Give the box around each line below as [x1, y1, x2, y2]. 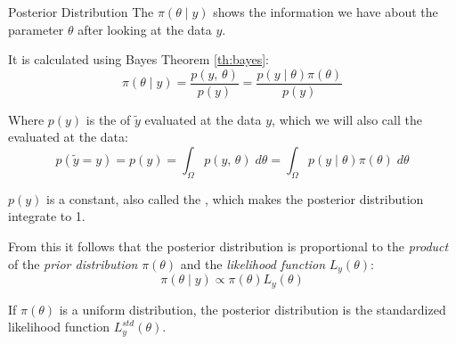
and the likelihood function [180, 254, 326, 273]
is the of [85, 110, 131, 128]
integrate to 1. [8, 207, 85, 225]
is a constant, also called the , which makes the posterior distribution [46, 189, 424, 208]
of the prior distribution [8, 254, 138, 273]
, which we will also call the [272, 110, 422, 128]
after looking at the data [77, 20, 212, 38]
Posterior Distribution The [8, 3, 154, 20]
